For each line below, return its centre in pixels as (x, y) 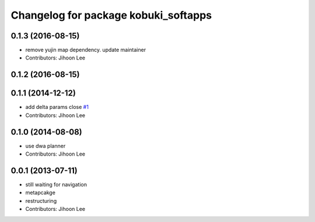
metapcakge (40, 193)
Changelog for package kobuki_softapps (111, 15)
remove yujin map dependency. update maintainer (85, 50)
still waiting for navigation (56, 184)
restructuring (41, 200)
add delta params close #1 (57, 107)
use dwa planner (45, 146)
